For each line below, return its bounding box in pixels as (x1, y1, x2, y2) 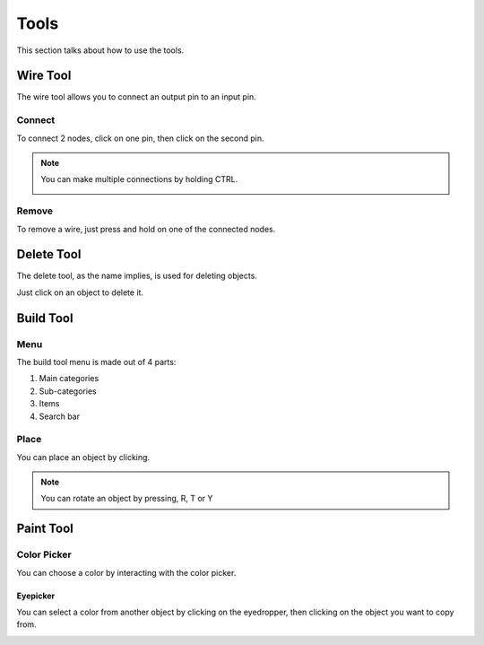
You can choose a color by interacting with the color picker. (16, 567, 237, 578)
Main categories (39, 373, 99, 384)
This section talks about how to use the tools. (16, 45, 185, 56)
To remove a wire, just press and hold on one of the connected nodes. (16, 223, 276, 234)
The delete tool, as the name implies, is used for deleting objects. (16, 270, 257, 282)
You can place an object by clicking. (16, 451, 151, 462)
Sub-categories (39, 386, 98, 397)
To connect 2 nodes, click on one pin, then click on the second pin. (16, 133, 264, 144)
